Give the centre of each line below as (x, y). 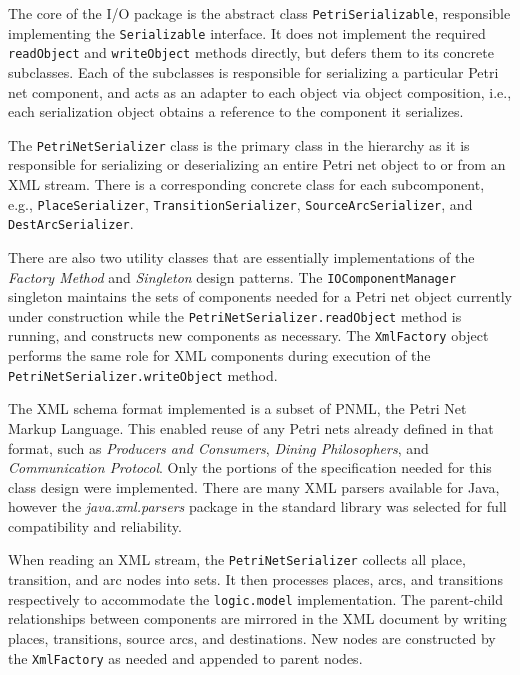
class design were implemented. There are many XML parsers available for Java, (254, 486)
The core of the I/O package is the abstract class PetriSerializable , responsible (259, 13)
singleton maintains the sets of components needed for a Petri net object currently (260, 296)
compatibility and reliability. (95, 525)
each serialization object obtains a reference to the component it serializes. (236, 111)
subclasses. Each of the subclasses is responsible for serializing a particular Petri (253, 71)
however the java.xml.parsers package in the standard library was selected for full (257, 506)
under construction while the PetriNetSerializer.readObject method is (235, 315)
